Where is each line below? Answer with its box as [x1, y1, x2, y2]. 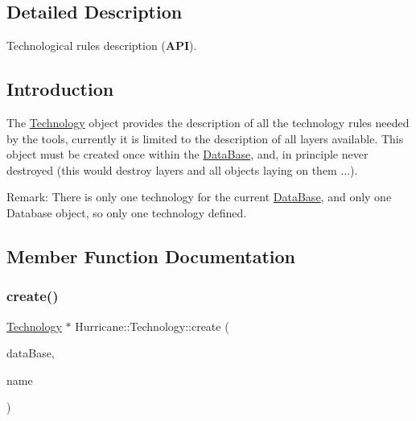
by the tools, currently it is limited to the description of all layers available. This [6, 130, 404, 147]
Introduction [6, 76, 114, 101]
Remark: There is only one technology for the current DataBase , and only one [6, 188, 392, 205]
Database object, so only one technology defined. [6, 204, 247, 221]
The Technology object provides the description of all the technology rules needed [6, 114, 410, 130]
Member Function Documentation [6, 243, 296, 268]
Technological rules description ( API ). [6, 37, 197, 54]
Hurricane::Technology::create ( [75, 317, 229, 334]
